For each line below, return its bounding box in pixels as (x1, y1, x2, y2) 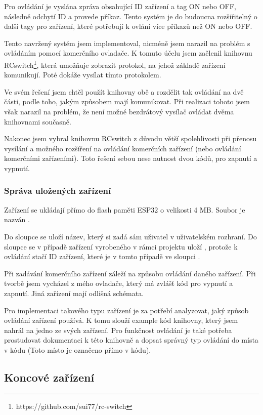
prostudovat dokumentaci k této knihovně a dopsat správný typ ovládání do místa (4, 335, 258, 345)
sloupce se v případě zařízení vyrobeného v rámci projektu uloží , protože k (4, 241, 238, 252)
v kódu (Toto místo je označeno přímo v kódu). (4, 344, 151, 355)
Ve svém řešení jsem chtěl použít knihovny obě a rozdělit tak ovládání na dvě (4, 86, 244, 97)
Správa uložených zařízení (4, 184, 111, 197)
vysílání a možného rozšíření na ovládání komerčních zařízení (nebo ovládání (4, 143, 241, 153)
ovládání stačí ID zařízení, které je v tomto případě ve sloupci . (4, 251, 200, 262)
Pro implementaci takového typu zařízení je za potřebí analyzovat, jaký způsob (4, 305, 249, 315)
